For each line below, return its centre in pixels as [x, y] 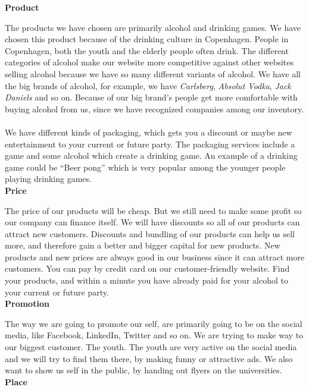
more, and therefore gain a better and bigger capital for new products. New [143, 245]
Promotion [27, 303]
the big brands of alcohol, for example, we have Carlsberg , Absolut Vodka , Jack [148, 85]
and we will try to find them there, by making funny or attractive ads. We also [149, 358]
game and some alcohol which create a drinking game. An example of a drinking [151, 155]
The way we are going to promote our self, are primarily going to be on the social [154, 323]
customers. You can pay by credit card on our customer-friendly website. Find [147, 268]
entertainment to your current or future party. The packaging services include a [150, 144]
